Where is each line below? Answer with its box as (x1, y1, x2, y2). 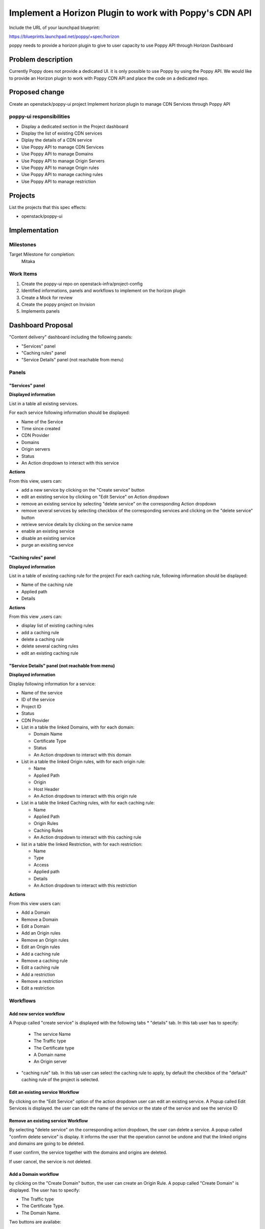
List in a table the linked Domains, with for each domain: (21, 724, 135, 730)
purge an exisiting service (21, 542, 74, 548)
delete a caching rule (21, 637, 64, 643)
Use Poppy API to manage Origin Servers (21, 158, 105, 164)
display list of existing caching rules (21, 622, 94, 629)
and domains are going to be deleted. (9, 1141, 85, 1146)
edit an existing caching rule (21, 650, 79, 656)
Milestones (9, 241, 36, 248)
